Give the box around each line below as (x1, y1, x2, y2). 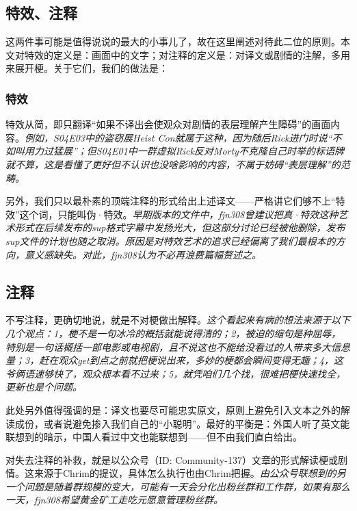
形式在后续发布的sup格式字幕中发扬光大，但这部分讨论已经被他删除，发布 (14, 220, 345, 235)
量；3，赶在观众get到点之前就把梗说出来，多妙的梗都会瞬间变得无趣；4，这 (5, 353, 343, 367)
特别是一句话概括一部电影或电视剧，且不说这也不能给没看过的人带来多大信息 (5, 339, 350, 354)
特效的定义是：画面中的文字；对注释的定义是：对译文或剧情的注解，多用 (24, 47, 350, 62)
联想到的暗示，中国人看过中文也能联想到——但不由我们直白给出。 (5, 430, 302, 444)
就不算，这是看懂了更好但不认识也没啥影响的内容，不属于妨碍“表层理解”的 (5, 157, 341, 171)
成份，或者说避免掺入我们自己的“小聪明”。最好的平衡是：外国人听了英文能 (14, 416, 350, 430)
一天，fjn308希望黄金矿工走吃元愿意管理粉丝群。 (5, 493, 223, 507)
